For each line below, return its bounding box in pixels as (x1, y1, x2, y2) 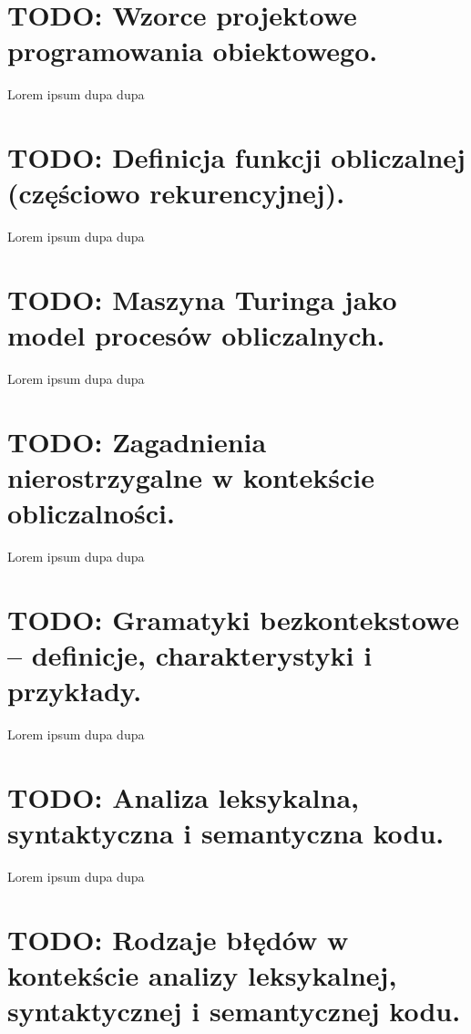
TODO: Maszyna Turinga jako (7, 281, 397, 317)
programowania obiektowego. (7, 32, 378, 69)
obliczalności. (7, 494, 175, 532)
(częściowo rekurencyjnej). (7, 174, 345, 212)
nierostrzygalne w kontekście (7, 459, 374, 496)
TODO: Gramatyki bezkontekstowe (7, 601, 459, 637)
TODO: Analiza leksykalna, (7, 779, 360, 816)
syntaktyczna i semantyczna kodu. (7, 814, 445, 852)
